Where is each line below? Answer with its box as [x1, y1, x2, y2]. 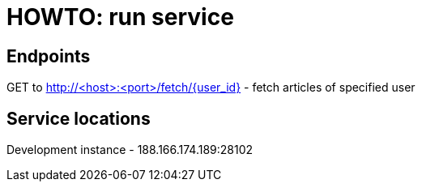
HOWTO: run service [6, 3, 234, 31]
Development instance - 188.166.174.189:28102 [6, 143, 254, 157]
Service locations [6, 108, 151, 129]
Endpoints [6, 45, 91, 66]
